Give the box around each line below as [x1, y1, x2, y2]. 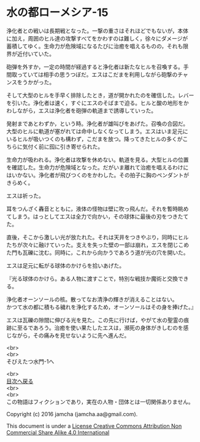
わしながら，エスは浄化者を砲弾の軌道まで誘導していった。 [6, 107, 157, 114]
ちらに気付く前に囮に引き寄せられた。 [6, 142, 103, 150]
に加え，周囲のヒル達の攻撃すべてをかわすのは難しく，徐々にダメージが [6, 34, 188, 42]
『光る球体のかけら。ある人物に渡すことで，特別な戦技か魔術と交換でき [6, 274, 189, 282]
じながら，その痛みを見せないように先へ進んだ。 [6, 331, 130, 339]
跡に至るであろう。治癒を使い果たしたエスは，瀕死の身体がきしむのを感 [6, 324, 189, 331]
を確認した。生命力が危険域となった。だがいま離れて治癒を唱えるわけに [6, 163, 189, 171]
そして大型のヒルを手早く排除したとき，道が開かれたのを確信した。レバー [6, 91, 194, 99]
